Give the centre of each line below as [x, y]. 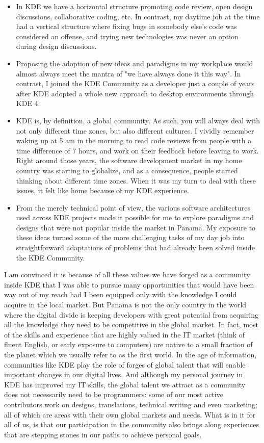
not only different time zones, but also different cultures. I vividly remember [135, 130]
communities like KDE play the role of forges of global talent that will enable [125, 364]
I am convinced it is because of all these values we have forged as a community [127, 275]
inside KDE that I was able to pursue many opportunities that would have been [129, 284]
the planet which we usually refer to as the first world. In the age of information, [130, 354]
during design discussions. [56, 46]
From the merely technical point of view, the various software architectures [133, 207]
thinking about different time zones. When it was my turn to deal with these [136, 180]
